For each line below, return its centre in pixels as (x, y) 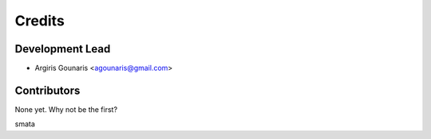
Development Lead (63, 49)
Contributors (47, 90)
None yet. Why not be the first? (66, 109)
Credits (40, 21)
